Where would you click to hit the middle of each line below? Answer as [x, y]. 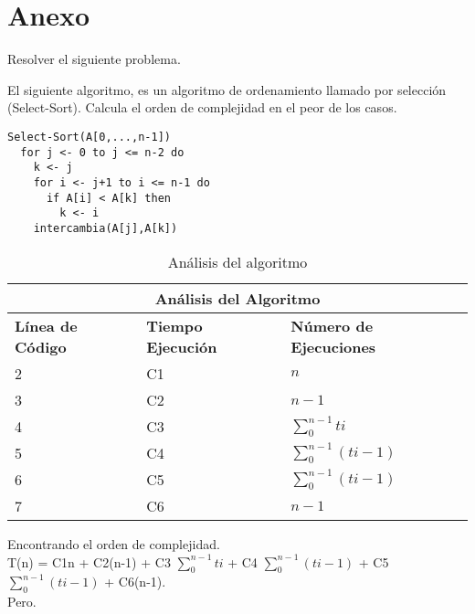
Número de [332, 325]
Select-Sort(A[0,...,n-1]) [89, 137]
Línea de [46, 325]
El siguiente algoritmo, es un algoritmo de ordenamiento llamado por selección [227, 89]
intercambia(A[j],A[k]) [106, 228]
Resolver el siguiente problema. [94, 59]
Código [41, 346]
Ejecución [182, 346]
